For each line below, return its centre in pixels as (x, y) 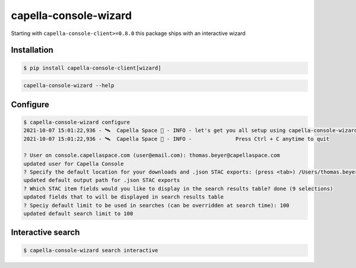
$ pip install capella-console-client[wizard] (92, 68)
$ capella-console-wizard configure (77, 122)
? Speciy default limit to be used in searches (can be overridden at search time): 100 (157, 205)
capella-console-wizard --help (69, 86)
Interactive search (45, 233)
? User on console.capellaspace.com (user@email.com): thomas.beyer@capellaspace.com (152, 155)
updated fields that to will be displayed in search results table (124, 197)
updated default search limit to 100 (78, 214)
